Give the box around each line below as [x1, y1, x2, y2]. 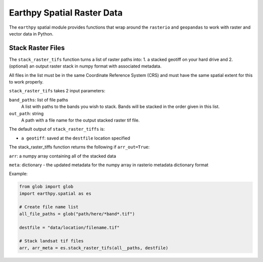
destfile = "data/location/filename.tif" [19, 225, 120, 230]
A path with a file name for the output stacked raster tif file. [21, 117, 140, 123]
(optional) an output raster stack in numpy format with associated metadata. [9, 63, 162, 69]
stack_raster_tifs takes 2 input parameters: [9, 88, 106, 94]
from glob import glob [19, 184, 74, 190]
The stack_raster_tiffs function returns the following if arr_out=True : [9, 144, 150, 150]
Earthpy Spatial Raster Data [9, 7, 123, 18]
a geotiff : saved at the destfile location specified [21, 135, 131, 141]
